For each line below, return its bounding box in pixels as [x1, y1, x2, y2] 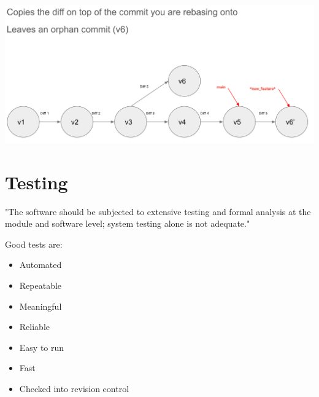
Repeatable [19, 279, 62, 292]
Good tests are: [5, 237, 63, 250]
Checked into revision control [19, 382, 129, 395]
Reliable [19, 320, 50, 333]
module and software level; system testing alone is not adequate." [5, 217, 250, 230]
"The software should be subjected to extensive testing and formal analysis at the [5, 205, 311, 218]
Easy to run [19, 340, 64, 353]
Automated [19, 258, 62, 271]
